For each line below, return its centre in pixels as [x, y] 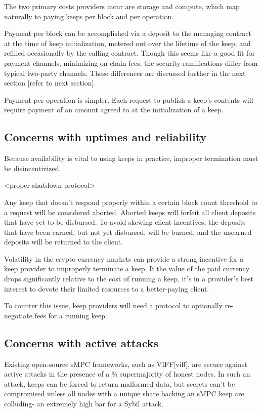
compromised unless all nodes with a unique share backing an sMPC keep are [124, 394]
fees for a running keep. [71, 315]
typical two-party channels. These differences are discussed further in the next [125, 73]
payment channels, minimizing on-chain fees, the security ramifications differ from [131, 63]
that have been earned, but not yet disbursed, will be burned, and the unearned [128, 232]
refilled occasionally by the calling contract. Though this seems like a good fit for [129, 53]
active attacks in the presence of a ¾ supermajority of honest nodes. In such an [127, 374]
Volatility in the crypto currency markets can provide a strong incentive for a [124, 258]
